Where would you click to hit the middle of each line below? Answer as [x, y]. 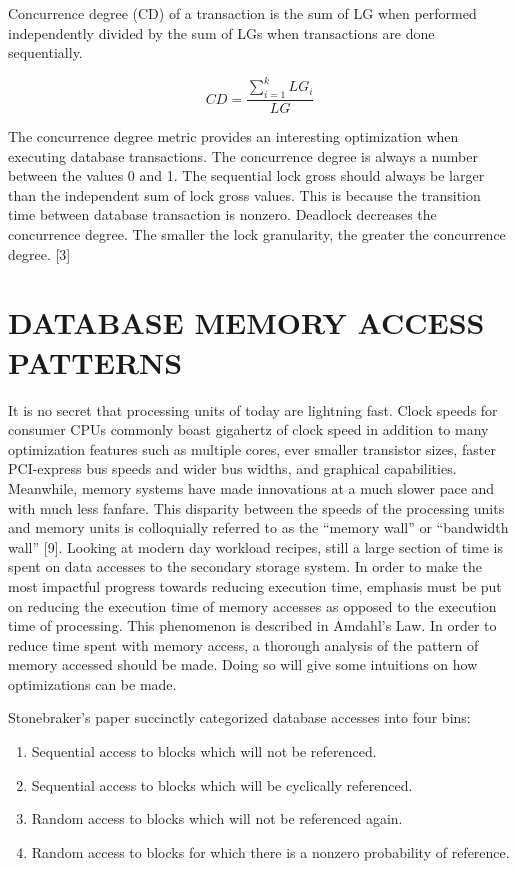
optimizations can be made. [92, 683]
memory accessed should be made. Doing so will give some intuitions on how [243, 664]
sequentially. [45, 52]
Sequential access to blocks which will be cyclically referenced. [222, 784]
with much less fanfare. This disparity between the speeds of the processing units [256, 507]
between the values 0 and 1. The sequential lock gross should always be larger [246, 175]
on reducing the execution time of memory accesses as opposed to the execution [252, 605]
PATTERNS [95, 361]
